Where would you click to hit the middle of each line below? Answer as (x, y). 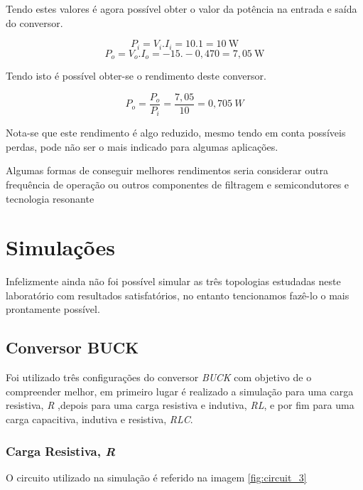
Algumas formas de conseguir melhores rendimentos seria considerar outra (167, 170)
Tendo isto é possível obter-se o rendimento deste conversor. (136, 76)
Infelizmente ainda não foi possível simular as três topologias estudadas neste (173, 281)
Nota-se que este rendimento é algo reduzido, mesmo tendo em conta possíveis (176, 133)
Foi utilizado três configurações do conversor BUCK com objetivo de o (159, 377)
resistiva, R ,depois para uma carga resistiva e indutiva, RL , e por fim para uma (180, 405)
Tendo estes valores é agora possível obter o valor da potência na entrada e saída (181, 9)
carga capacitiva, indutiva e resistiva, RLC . (99, 419)
